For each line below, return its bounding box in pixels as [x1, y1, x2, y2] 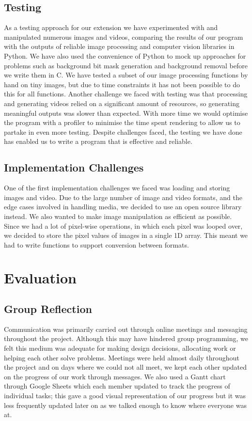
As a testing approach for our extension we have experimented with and [4, 22, 218, 32]
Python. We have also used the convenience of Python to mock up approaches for [4, 50, 246, 61]
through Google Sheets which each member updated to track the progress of [4, 381, 230, 391]
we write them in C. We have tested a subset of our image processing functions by [4, 70, 248, 80]
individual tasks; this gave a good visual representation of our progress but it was [4, 390, 246, 401]
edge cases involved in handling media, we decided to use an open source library [4, 202, 242, 212]
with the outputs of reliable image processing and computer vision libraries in [4, 41, 235, 51]
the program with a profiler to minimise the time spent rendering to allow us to [4, 117, 240, 127]
